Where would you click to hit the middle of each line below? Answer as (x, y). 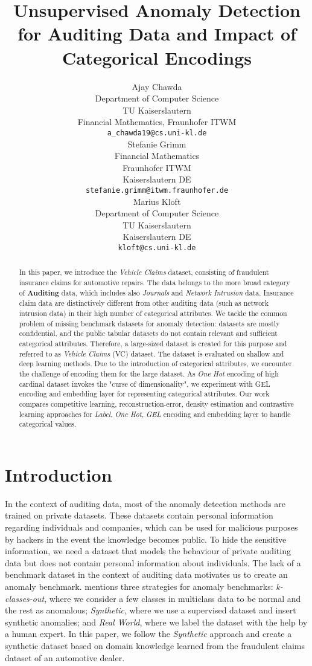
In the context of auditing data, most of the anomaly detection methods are (145, 503)
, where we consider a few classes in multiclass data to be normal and (173, 598)
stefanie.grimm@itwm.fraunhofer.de (157, 190)
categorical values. (48, 424)
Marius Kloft (157, 201)
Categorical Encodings (157, 57)
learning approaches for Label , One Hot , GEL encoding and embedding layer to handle (155, 414)
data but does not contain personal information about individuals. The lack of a (153, 562)
